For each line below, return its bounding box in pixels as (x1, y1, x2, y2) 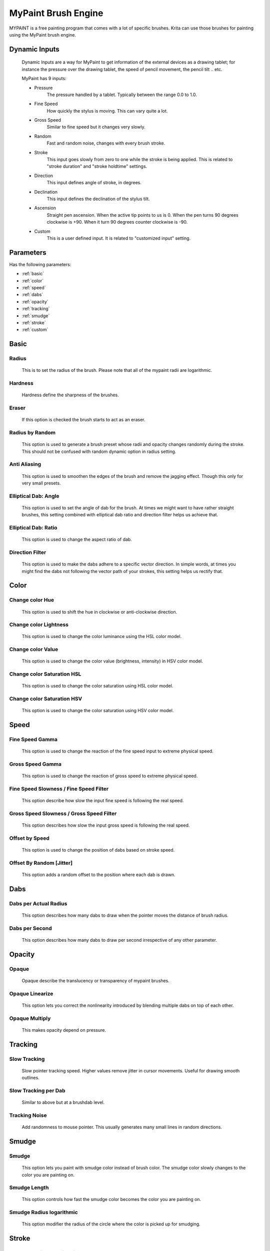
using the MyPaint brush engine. (9, 32, 76, 38)
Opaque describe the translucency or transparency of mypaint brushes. (21, 977, 169, 983)
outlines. (21, 1075, 39, 1081)
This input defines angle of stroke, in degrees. (46, 180, 142, 186)
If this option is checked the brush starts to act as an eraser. (21, 417, 145, 423)
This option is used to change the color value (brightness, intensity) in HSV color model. (21, 658, 203, 664)
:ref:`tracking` (21, 306, 50, 312)
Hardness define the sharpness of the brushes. (21, 392, 119, 398)
